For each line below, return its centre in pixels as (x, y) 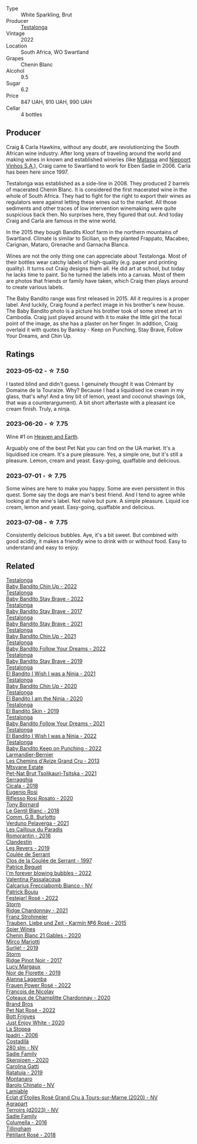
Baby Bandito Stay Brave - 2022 (45, 599)
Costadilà (18, 1041)
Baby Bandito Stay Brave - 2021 (45, 624)
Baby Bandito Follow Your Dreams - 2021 (55, 723)
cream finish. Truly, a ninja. (39, 409)
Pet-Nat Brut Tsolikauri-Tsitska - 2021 (51, 773)
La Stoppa (18, 1029)
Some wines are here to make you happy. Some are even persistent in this (96, 489)
